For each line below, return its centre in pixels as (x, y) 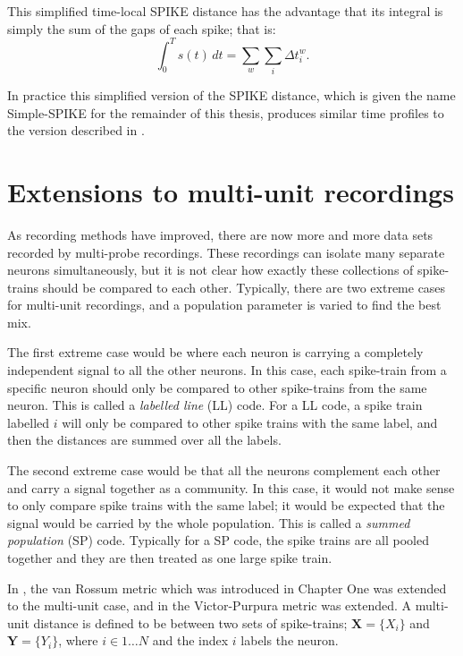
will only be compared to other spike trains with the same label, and (250, 422)
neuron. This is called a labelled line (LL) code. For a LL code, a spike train (215, 405)
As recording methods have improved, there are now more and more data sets (220, 234)
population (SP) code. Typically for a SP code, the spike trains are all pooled (218, 540)
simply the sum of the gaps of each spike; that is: (142, 28)
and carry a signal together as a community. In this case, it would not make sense (231, 487)
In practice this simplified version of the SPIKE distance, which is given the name (231, 95)
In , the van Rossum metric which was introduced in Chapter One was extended (227, 588)
